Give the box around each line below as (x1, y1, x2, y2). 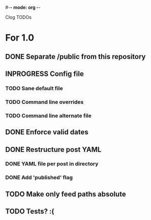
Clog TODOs (5, 14, 32, 20)
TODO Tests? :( (5, 207, 54, 216)
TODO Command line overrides (5, 98, 84, 105)
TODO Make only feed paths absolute (5, 189, 126, 198)
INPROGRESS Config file (5, 69, 84, 78)
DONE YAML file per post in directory (5, 160, 99, 168)
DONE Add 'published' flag (5, 174, 73, 181)
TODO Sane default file (5, 85, 64, 92)
